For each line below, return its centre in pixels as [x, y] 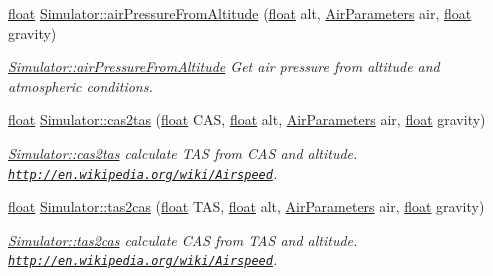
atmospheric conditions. [80, 85]
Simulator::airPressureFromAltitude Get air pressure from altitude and [224, 66]
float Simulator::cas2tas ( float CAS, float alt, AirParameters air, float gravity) [247, 119]
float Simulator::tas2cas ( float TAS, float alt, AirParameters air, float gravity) [246, 206]
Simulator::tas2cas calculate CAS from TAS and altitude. [183, 239]
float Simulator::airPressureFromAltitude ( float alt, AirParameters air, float [240, 13]
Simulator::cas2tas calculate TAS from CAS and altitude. [183, 152]
